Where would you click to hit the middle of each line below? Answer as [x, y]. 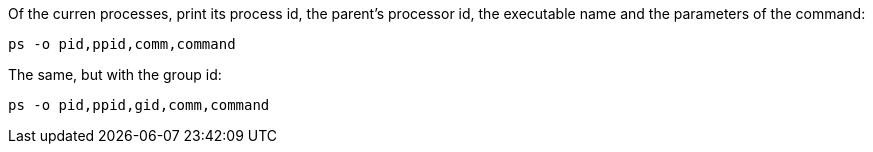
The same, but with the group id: [115, 74]
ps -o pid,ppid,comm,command [122, 44]
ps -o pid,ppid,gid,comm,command [139, 105]
